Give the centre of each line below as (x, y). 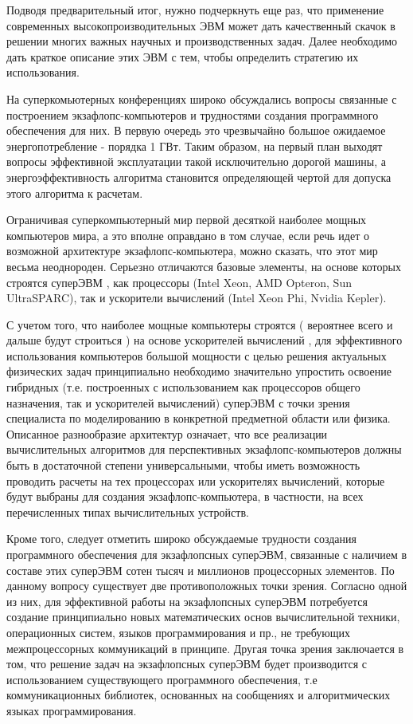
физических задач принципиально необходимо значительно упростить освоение (199, 371)
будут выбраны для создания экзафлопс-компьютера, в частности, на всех (185, 496)
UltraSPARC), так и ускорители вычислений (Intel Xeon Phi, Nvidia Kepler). (197, 298)
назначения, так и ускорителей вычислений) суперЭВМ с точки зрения (178, 402)
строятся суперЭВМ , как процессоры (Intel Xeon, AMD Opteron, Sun (179, 282)
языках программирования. (72, 710)
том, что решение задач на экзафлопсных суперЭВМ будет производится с (187, 664)
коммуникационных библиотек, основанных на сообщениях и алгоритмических (199, 695)
